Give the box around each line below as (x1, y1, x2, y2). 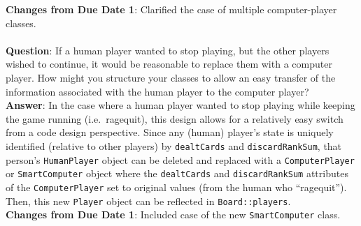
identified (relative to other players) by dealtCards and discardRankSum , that (6, 138, 342, 153)
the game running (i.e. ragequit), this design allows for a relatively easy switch (6, 111, 344, 126)
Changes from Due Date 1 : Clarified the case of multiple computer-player (6, 2, 337, 16)
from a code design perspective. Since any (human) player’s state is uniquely (6, 125, 334, 140)
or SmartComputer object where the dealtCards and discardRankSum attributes (6, 166, 348, 181)
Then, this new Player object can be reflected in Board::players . (6, 193, 291, 208)
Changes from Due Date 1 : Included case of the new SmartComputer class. (6, 207, 341, 222)
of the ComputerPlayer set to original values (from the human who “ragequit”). (6, 179, 347, 194)
